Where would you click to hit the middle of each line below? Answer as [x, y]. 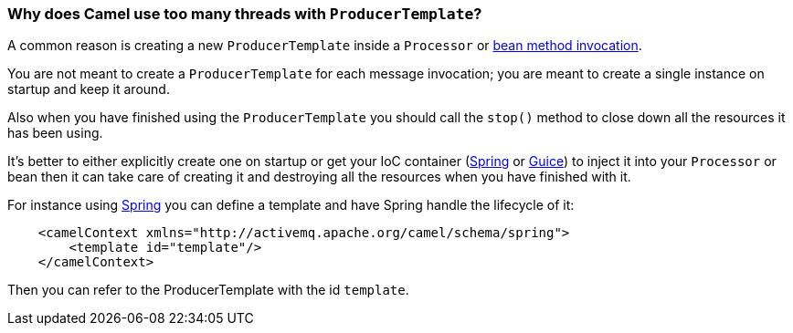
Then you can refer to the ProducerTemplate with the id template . [208, 290]
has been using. [55, 133]
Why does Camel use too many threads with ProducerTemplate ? [245, 14]
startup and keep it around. [89, 89]
